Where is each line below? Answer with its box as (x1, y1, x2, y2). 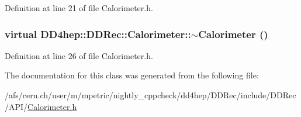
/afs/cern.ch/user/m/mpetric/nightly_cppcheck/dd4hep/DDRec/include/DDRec (5, 89, 296, 101)
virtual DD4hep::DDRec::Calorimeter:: (5, 26, 191, 41)
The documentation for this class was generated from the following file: (5, 69, 259, 81)
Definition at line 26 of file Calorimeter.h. (5, 49, 153, 61)
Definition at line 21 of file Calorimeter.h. (5, 2, 153, 13)
